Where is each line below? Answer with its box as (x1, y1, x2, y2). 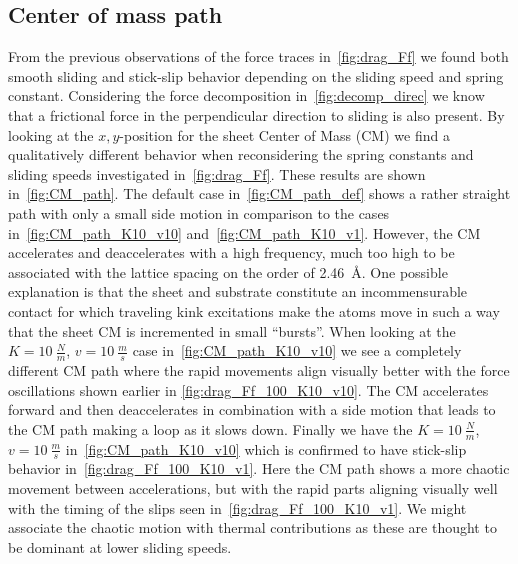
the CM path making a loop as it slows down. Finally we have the (8, 418, 413, 439)
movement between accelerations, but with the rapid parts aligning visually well (8, 477, 498, 498)
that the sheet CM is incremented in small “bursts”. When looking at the (8, 320, 456, 341)
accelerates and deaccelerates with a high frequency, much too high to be (8, 242, 455, 263)
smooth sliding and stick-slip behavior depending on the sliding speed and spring (8, 65, 504, 86)
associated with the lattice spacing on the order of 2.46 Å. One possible (8, 261, 448, 282)
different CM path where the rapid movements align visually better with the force (8, 359, 510, 380)
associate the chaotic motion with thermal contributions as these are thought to (8, 517, 497, 538)
